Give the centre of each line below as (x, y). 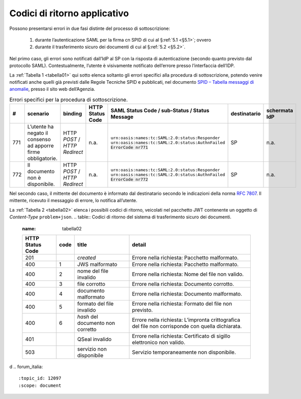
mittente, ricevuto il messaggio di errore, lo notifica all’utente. (73, 201)
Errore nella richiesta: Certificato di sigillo (181, 336)
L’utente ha (41, 127)
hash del (88, 317)
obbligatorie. (42, 158)
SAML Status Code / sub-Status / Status (160, 111)
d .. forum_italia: (26, 367)
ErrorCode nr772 (129, 179)
